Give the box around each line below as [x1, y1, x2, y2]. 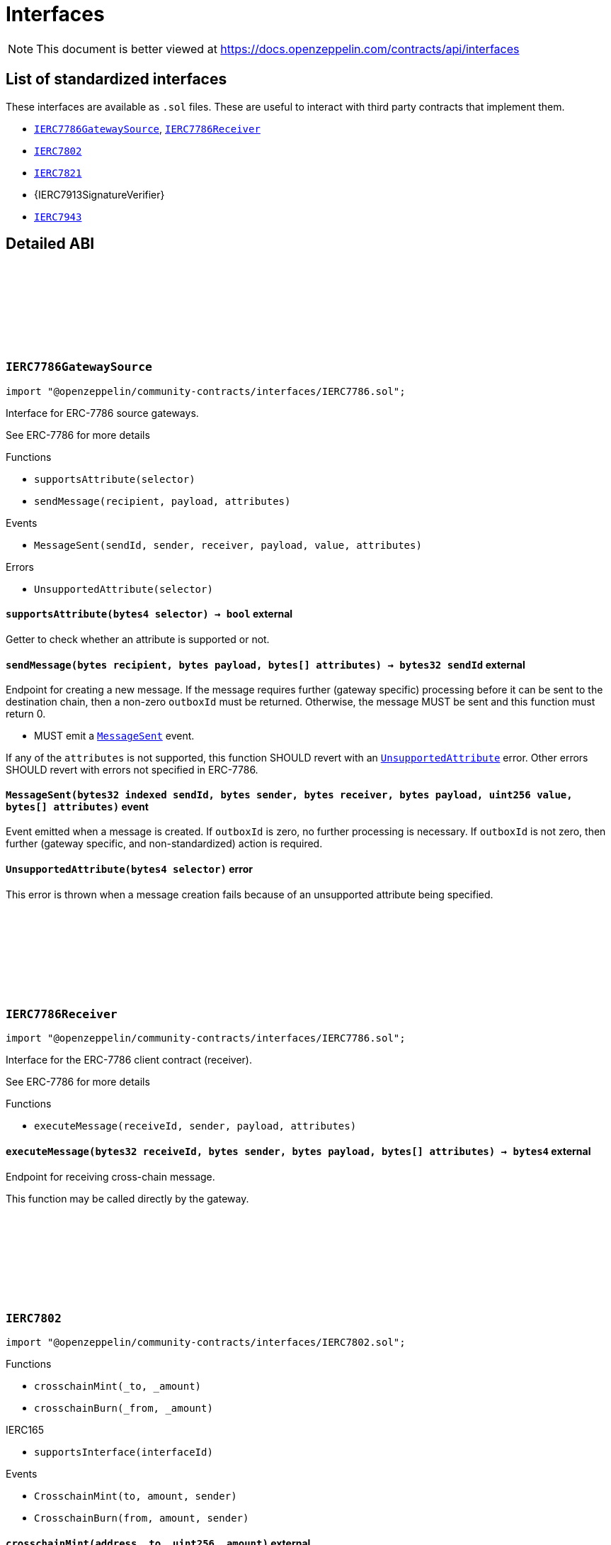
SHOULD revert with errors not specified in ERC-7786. [6, 764, 258, 776]
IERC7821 [34, 167, 82, 179]
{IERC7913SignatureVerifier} [34, 188, 165, 201]
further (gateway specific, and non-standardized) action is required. [6, 837, 323, 850]
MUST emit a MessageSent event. [34, 730, 195, 742]
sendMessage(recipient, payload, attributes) [34, 495, 291, 507]
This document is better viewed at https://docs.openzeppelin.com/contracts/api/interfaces [36, 41, 520, 56]
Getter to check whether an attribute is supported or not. [6, 633, 270, 646]
